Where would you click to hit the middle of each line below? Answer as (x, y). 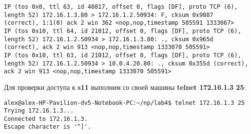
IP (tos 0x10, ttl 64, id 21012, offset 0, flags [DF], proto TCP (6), (123, 31)
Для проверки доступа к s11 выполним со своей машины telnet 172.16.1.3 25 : (125, 87)
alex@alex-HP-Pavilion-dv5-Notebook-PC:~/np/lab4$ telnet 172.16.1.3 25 (124, 103)
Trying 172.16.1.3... (39, 111)
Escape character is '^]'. (48, 127)
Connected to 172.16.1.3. (46, 119)
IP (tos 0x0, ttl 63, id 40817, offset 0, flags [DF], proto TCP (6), (121, 7)
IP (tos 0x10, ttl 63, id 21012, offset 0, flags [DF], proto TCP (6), (123, 55)
